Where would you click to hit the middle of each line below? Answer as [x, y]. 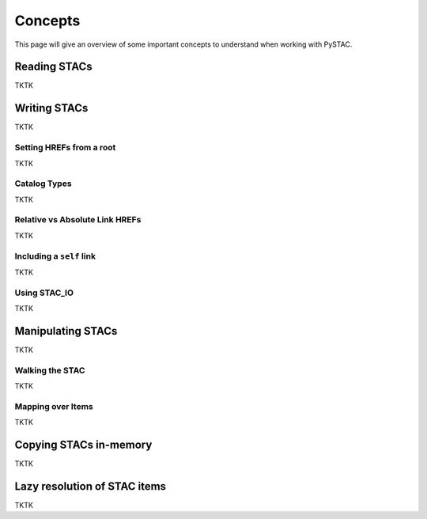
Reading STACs [53, 67]
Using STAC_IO [44, 293]
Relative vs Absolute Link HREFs [78, 220]
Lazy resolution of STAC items [90, 486]
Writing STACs [51, 108]
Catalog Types [43, 184]
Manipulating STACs [66, 331]
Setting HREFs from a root [65, 148]
